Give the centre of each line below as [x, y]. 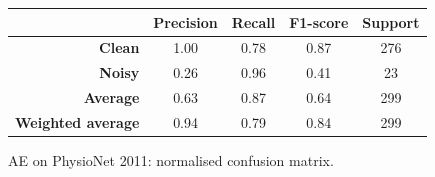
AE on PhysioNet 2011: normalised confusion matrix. [171, 159]
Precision [185, 21]
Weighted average [77, 121]
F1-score [319, 21]
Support [391, 21]
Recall [253, 21]
